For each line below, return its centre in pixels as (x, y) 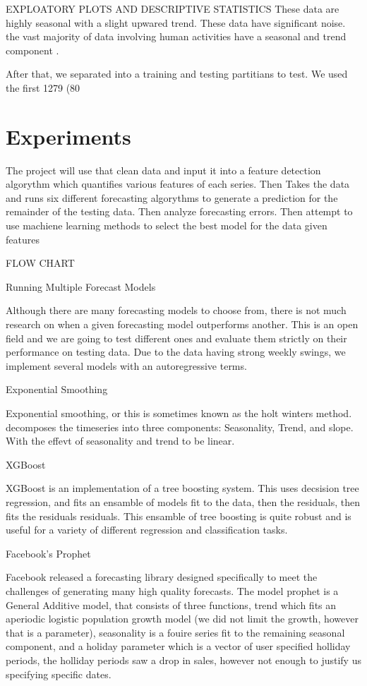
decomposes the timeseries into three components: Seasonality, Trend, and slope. (180, 427)
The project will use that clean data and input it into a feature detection (163, 170)
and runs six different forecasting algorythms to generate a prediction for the (172, 197)
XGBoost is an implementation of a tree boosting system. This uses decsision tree (182, 488)
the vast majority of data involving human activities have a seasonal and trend (176, 36)
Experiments (68, 136)
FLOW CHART (40, 263)
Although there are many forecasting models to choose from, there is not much (176, 310)
